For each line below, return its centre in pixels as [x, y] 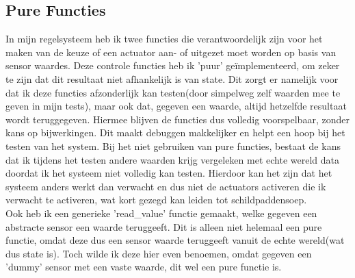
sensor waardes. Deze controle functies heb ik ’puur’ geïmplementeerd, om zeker [173, 65]
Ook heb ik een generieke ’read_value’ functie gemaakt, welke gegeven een [161, 213]
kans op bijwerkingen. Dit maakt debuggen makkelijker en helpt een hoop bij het [175, 132]
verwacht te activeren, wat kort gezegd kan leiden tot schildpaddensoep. [156, 200]
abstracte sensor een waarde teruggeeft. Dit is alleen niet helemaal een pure [164, 226]
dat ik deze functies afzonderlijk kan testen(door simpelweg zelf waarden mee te [173, 92]
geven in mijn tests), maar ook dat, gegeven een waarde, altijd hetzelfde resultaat [176, 106]
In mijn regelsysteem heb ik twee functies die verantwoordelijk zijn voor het [164, 39]
